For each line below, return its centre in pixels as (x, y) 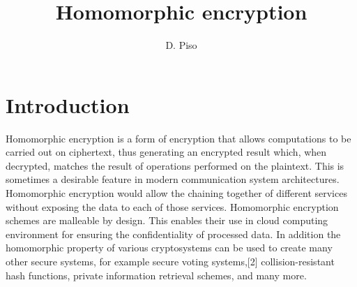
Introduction (68, 104)
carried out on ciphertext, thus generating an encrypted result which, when (166, 152)
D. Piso (181, 45)
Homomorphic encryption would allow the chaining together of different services (176, 193)
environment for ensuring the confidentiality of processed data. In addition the (173, 234)
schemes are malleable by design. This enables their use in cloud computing (167, 220)
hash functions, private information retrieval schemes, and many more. (156, 275)
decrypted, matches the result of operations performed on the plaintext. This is (175, 165)
